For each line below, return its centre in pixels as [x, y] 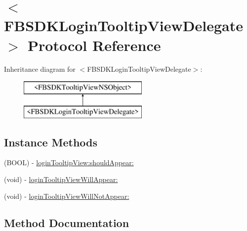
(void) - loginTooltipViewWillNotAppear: [67, 196]
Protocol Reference [94, 45]
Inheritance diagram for [40, 69]
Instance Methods [51, 142]
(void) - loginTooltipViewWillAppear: [61, 179]
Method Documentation [67, 222]
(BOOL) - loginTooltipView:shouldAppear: [69, 162]
